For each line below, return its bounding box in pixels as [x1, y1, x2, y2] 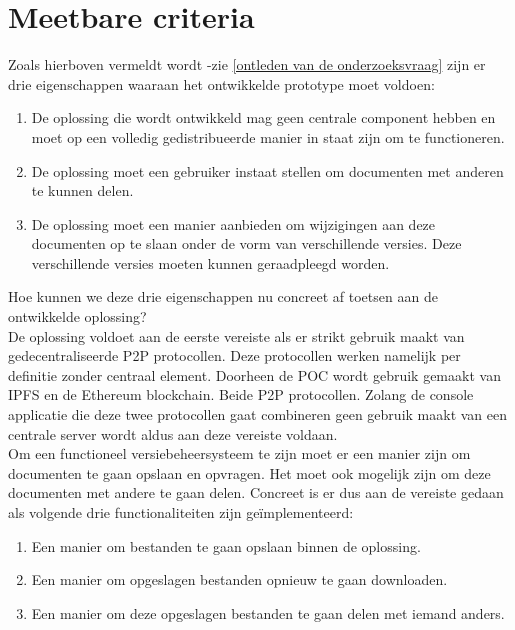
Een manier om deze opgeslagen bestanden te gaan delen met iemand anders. [31, 602, 505, 623]
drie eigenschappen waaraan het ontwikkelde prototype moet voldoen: [8, 73, 435, 94]
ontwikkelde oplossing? [8, 306, 147, 327]
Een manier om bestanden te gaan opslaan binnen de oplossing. [31, 535, 421, 556]
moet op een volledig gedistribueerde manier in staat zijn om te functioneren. [31, 126, 505, 147]
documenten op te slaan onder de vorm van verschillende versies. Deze [31, 233, 462, 254]
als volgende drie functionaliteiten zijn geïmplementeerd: [8, 502, 354, 522]
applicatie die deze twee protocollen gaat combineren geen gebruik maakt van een [8, 404, 508, 425]
